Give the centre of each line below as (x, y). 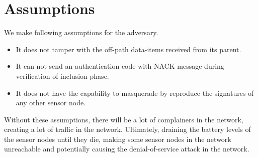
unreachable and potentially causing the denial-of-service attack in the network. (127, 149)
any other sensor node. (51, 103)
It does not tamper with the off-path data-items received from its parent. (128, 49)
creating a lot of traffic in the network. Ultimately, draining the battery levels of (127, 129)
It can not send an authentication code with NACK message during (120, 66)
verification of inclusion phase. (62, 75)
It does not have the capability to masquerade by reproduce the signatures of (135, 93)
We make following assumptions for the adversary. (81, 32)
